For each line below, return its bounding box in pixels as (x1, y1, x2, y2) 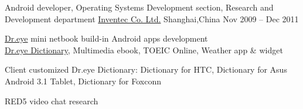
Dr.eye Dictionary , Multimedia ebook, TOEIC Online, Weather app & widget (5, 43, 283, 56)
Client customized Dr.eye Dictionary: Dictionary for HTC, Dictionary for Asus (5, 63, 287, 76)
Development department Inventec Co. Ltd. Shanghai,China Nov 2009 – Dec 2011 (5, 12, 299, 25)
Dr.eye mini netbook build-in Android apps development (5, 32, 208, 45)
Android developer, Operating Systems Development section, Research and (5, 1, 274, 13)
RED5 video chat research (5, 94, 98, 107)
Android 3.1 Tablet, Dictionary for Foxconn (5, 74, 161, 87)
